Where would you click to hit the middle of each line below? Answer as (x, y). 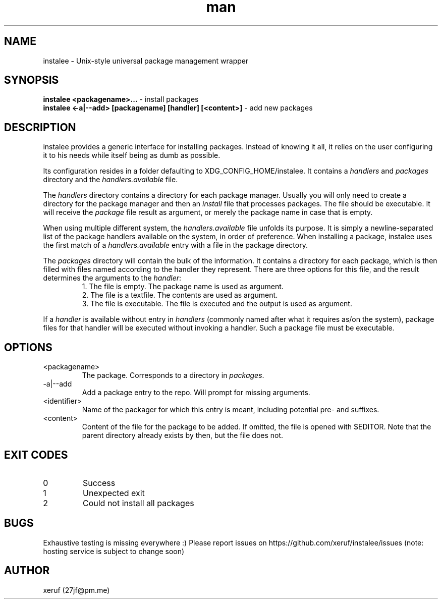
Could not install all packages (138, 503)
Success (99, 483)
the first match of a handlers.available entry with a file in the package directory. (175, 245)
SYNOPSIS (32, 80)
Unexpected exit (114, 493)
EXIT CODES (36, 455)
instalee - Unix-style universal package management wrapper (146, 61)
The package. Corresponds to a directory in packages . (173, 375)
